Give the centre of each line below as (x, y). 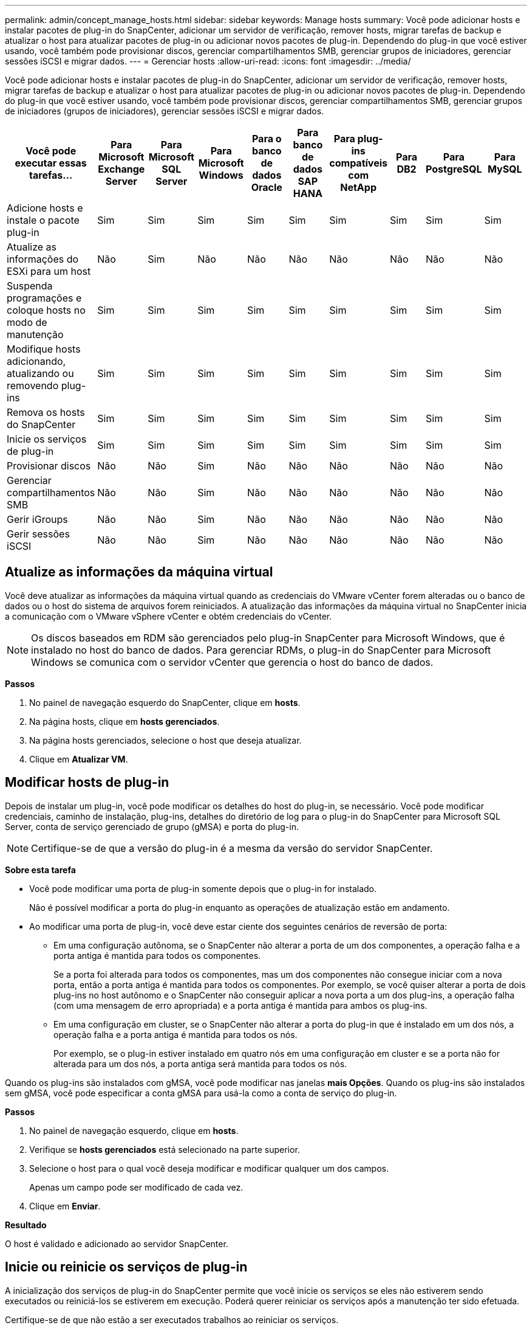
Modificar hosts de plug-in (87, 783)
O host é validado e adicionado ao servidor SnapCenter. (117, 1243)
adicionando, (36, 361)
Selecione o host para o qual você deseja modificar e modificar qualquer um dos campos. (209, 1168)
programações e (44, 298)
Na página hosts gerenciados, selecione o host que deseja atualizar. (165, 740)
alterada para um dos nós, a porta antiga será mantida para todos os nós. (200, 1063)
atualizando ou (40, 373)
